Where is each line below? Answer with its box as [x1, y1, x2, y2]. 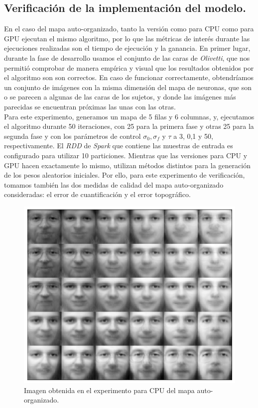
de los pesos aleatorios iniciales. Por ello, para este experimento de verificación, [4, 170, 245, 180]
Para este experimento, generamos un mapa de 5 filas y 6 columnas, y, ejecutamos [4, 111, 255, 121]
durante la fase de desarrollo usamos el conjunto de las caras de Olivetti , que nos [4, 52, 250, 63]
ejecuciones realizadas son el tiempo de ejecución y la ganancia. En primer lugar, [4, 43, 251, 53]
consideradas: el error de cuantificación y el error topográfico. [4, 189, 191, 200]
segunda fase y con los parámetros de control [4, 130, 141, 141]
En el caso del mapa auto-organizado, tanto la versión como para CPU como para [4, 23, 254, 34]
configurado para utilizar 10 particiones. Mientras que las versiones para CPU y [4, 150, 248, 160]
